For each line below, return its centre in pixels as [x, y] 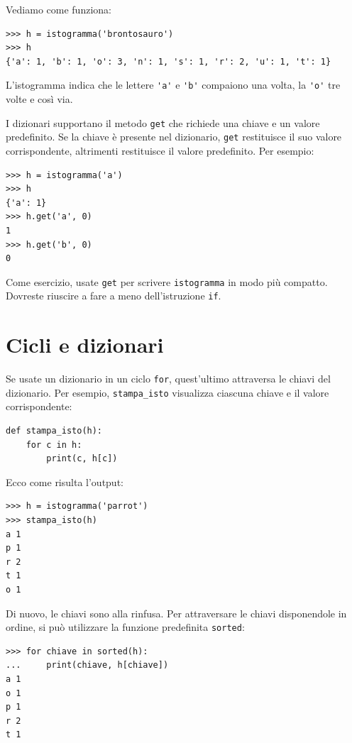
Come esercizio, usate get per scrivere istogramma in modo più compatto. [167, 281]
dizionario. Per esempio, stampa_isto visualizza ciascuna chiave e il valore [167, 392]
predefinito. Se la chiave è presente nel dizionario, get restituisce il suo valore [174, 137]
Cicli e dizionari [85, 345]
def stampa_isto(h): [54, 431]
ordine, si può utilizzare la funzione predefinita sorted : [125, 627]
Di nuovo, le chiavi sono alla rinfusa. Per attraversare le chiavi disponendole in [176, 613]
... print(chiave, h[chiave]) [87, 665]
